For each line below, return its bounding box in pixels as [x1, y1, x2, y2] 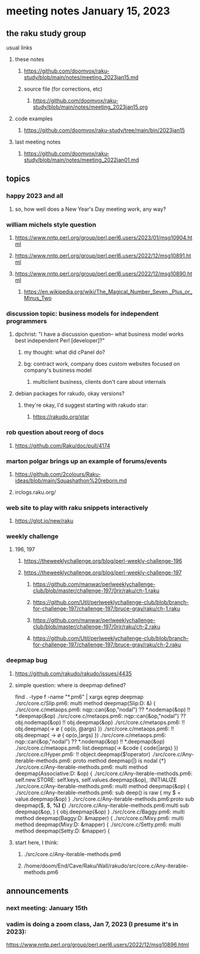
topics [6, 174, 31, 184]
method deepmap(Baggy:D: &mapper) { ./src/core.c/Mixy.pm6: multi [14, 814, 184, 821]
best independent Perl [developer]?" [14, 337, 105, 344]
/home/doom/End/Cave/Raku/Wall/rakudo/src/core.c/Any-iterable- [23, 862, 189, 869]
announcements [6, 886, 69, 896]
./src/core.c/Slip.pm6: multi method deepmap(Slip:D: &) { [14, 699, 156, 706]
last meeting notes [14, 138, 61, 145]
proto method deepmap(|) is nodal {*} [72, 757, 166, 764]
